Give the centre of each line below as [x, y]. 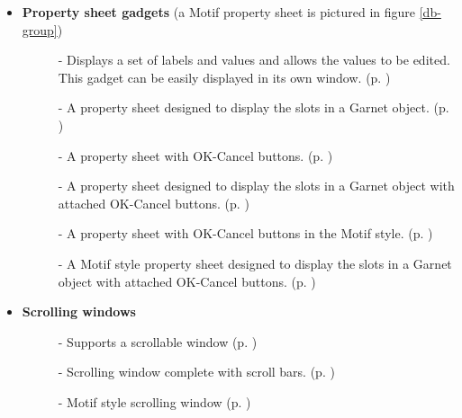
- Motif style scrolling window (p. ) [154, 401]
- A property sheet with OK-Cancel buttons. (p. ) [195, 155]
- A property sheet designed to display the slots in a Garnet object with [256, 186]
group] [40, 29]
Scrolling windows [79, 311]
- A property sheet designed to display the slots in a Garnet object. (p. [254, 107]
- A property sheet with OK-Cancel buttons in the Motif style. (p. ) [245, 233]
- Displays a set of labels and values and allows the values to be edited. [254, 60]
